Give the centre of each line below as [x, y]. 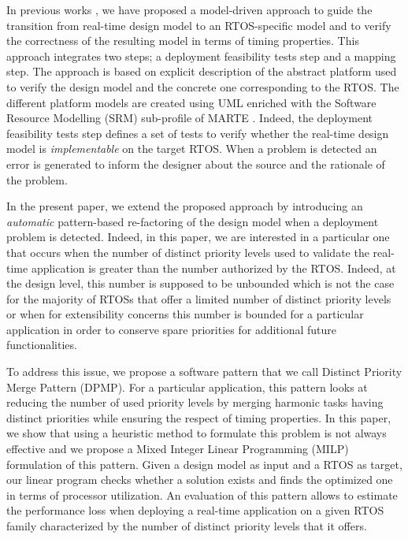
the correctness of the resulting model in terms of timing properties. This [183, 41]
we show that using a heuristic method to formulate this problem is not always [197, 433]
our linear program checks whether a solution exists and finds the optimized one [200, 480]
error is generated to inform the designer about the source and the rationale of [196, 164]
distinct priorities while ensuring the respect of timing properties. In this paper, [199, 417]
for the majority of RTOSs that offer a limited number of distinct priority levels [199, 298]
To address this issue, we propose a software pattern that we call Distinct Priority [204, 372]
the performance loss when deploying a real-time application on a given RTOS [195, 510]
